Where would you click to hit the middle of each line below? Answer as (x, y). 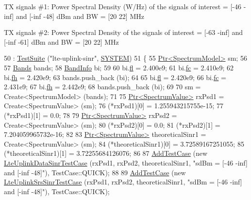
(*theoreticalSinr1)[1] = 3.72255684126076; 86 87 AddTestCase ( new (106, 153)
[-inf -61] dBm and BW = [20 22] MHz (61, 42)
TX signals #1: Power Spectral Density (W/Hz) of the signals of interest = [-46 (123, 6)
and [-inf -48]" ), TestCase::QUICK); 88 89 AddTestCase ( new (95, 172)
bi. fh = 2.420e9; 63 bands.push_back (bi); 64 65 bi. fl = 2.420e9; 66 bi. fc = (115, 77)
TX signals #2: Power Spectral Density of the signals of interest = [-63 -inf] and (124, 32)
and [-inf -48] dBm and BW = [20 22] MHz (80, 16)
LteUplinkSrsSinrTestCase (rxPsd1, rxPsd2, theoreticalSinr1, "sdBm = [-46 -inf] (123, 182)
